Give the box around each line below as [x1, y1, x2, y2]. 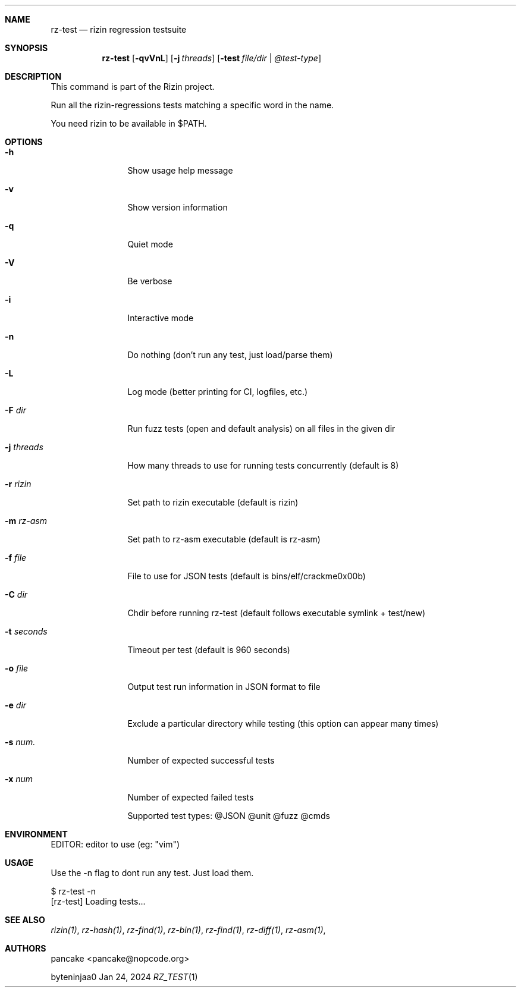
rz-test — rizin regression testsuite [51, 24, 187, 34]
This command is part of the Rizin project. [51, 81, 215, 92]
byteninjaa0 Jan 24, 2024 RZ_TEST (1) [51, 972, 198, 982]
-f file [5, 552, 27, 563]
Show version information [127, 202, 228, 212]
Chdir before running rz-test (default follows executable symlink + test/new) [127, 608, 426, 618]
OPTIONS [5, 137, 43, 147]
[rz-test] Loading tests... [51, 896, 146, 906]
